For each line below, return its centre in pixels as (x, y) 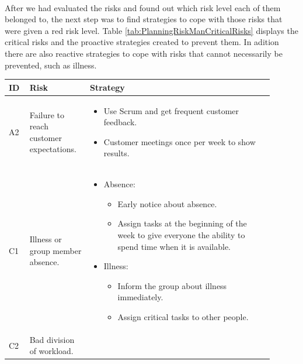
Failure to (47, 114)
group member (55, 250)
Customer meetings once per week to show (180, 141)
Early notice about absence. (167, 203)
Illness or (46, 238)
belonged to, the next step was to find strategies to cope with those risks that (144, 19)
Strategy (107, 87)
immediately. (140, 297)
